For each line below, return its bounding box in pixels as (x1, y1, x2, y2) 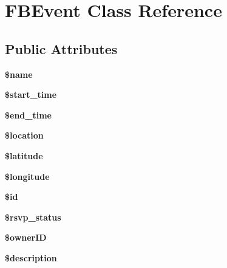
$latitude (5, 149, 43, 162)
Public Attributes (5, 39, 118, 58)
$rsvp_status (5, 210, 61, 223)
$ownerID (5, 231, 47, 244)
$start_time (5, 88, 57, 101)
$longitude (5, 170, 50, 182)
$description (5, 251, 57, 264)
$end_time (5, 108, 52, 121)
